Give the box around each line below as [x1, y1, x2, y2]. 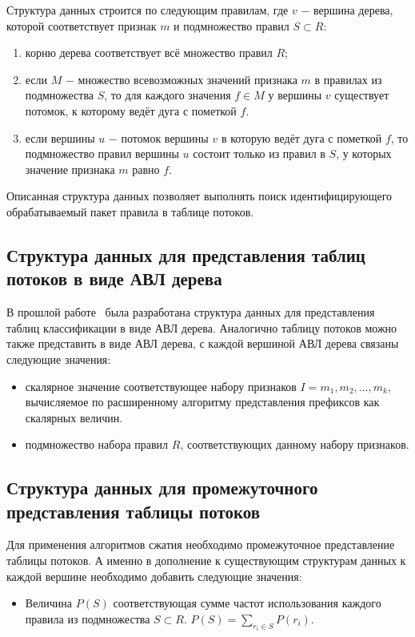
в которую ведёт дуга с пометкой [221, 129, 382, 146]
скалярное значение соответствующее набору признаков [25, 377, 297, 394]
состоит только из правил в [193, 145, 325, 162]
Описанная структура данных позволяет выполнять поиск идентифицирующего [6, 187, 393, 204]
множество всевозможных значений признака [78, 71, 297, 87]
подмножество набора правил [25, 436, 169, 453]
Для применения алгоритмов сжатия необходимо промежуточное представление [6, 536, 395, 553]
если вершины [25, 129, 95, 146]
